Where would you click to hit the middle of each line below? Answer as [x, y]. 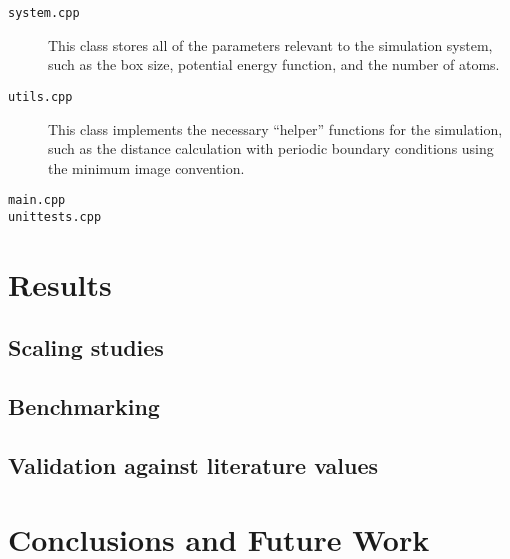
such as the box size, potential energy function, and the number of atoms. [274, 64]
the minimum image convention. [146, 167]
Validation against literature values [193, 464]
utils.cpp [40, 96]
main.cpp [37, 200]
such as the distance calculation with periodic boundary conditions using [271, 148]
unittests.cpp [55, 216]
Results [60, 283]
